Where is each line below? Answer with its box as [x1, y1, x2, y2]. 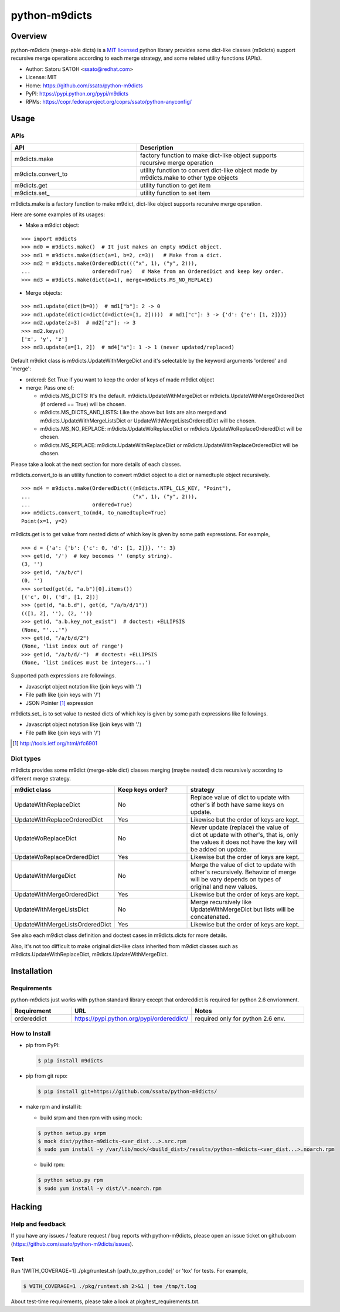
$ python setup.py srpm [38, 1130, 107, 1136]
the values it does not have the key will [191, 838, 298, 846]
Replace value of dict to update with [191, 793, 290, 802]
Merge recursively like [191, 898, 252, 907]
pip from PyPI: [25, 1042, 60, 1049]
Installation [11, 966, 53, 976]
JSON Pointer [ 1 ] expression [25, 699, 94, 706]
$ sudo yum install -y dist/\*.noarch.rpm [38, 1185, 162, 1192]
